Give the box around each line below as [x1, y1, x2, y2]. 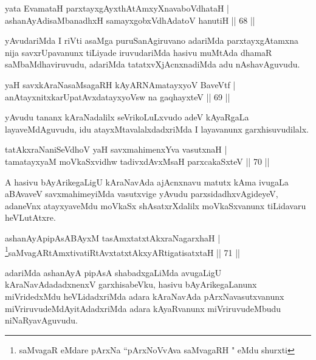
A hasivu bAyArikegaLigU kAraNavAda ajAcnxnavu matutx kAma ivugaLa [5, 175, 289, 188]
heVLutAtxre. [5, 211, 56, 224]
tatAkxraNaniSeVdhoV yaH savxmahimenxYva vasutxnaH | [5, 143, 227, 156]
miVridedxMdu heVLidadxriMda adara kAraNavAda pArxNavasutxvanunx [5, 289, 284, 302]
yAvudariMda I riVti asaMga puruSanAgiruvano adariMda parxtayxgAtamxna [5, 34, 299, 47]
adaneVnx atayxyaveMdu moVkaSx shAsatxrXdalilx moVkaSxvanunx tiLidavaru [5, 199, 306, 212]
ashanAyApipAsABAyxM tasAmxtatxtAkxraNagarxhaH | [5, 231, 221, 244]
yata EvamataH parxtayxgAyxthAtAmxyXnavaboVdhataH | [5, 2, 229, 14]
